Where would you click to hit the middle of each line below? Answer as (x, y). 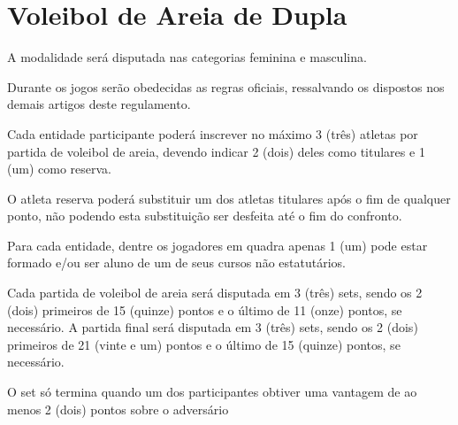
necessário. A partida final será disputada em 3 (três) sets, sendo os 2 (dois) (213, 327)
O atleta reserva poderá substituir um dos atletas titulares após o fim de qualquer (229, 198)
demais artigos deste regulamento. (99, 104)
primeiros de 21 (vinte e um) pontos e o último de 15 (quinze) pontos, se (204, 344)
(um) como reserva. (59, 169)
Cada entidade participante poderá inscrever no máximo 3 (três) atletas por (213, 133)
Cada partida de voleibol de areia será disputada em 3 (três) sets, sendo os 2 (215, 293)
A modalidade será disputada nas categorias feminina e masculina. (187, 57)
